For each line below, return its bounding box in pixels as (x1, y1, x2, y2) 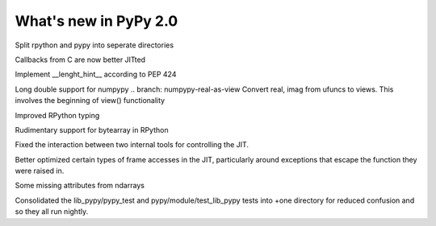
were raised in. (15, 166, 65, 176)
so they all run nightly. (15, 207, 89, 216)
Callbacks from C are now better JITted (15, 55, 145, 64)
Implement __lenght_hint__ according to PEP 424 (15, 69, 177, 80)
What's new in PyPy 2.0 (15, 12, 178, 30)
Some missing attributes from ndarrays (15, 181, 145, 191)
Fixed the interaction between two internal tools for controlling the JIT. (15, 140, 249, 150)
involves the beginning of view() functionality (15, 96, 166, 105)
